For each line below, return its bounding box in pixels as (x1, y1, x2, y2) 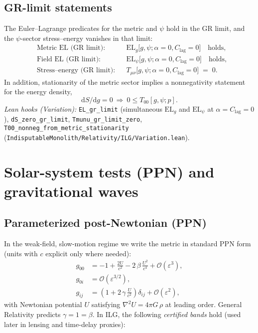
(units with (4, 248, 38, 258)
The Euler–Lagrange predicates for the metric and (4, 23, 157, 33)
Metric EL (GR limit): (36, 44, 106, 52)
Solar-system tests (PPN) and (4, 161, 215, 181)
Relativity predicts (4, 309, 61, 319)
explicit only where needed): (45, 248, 131, 258)
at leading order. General (165, 299, 242, 310)
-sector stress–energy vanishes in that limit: (20, 32, 153, 43)
